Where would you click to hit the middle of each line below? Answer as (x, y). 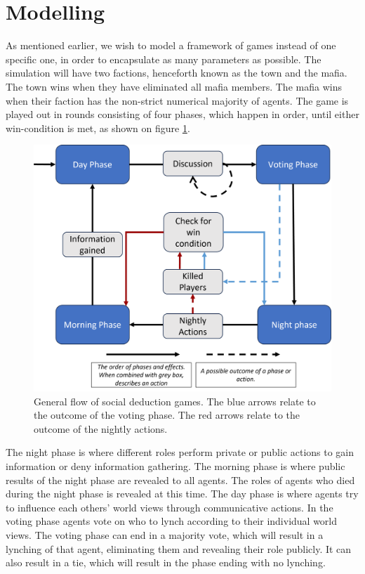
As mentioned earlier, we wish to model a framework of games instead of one (171, 45)
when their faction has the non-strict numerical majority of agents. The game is (177, 100)
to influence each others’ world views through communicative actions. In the (170, 507)
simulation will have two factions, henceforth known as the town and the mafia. (177, 73)
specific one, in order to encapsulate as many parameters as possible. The (164, 59)
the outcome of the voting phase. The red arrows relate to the (167, 415)
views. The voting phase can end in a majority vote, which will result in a (165, 534)
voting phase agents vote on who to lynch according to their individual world (172, 521)
